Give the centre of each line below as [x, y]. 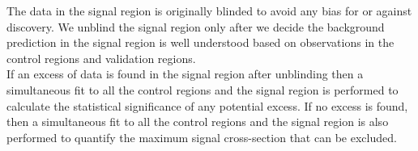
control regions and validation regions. [101, 58]
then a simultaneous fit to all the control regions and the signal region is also [198, 122]
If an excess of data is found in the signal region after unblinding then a [185, 74]
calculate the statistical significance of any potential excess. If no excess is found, [207, 105]
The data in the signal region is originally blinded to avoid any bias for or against [209, 10]
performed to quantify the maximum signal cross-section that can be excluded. [202, 137]
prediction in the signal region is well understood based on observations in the [200, 42]
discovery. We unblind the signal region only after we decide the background [196, 26]
